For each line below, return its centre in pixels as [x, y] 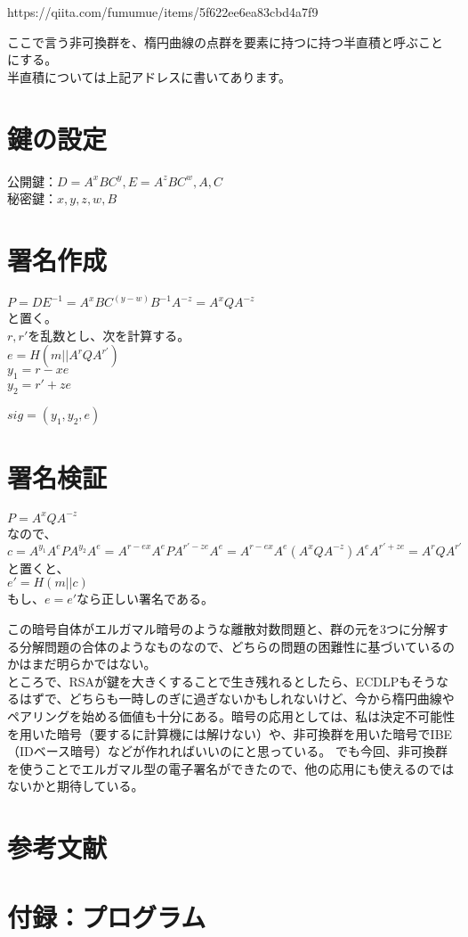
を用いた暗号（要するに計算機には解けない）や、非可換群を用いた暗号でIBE [230, 733]
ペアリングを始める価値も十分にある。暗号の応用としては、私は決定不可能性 [231, 715]
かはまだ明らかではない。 [82, 664]
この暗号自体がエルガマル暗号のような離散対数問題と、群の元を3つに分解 [222, 628]
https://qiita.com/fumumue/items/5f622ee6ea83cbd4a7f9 [163, 12]
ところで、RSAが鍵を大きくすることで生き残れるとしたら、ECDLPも [209, 681]
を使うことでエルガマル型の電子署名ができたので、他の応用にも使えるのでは [231, 768]
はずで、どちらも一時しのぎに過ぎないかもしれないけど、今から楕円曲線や [237, 699]
